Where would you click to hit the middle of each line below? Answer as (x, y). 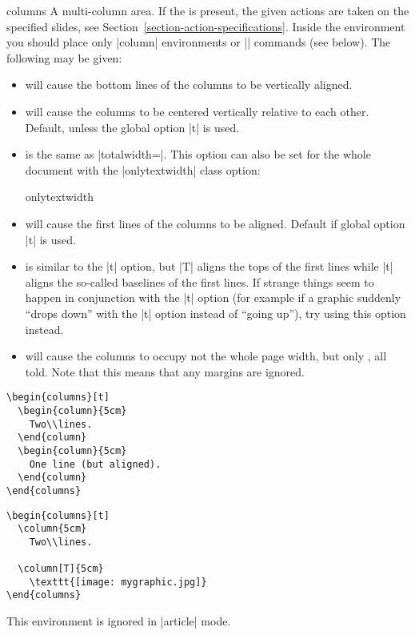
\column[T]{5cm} (61, 569)
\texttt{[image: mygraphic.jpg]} (118, 582)
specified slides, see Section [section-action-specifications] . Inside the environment (206, 26)
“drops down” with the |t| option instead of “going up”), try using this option (215, 313)
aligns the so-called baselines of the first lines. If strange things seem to (200, 281)
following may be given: (64, 57)
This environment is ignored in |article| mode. (119, 621)
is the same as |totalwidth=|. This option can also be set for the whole (198, 154)
